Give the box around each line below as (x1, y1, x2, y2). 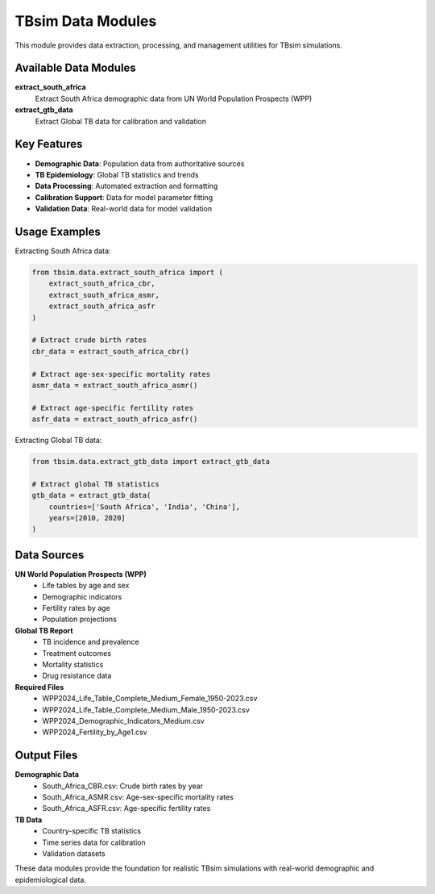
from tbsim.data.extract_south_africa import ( (31, 267, 223, 277)
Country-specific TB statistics (42, 826, 141, 836)
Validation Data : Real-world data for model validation (35, 204, 213, 214)
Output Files (14, 749, 78, 762)
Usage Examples (14, 224, 101, 238)
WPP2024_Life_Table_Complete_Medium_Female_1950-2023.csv (42, 694, 258, 704)
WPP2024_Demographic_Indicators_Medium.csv (42, 716, 205, 725)
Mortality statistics (42, 660, 104, 669)
